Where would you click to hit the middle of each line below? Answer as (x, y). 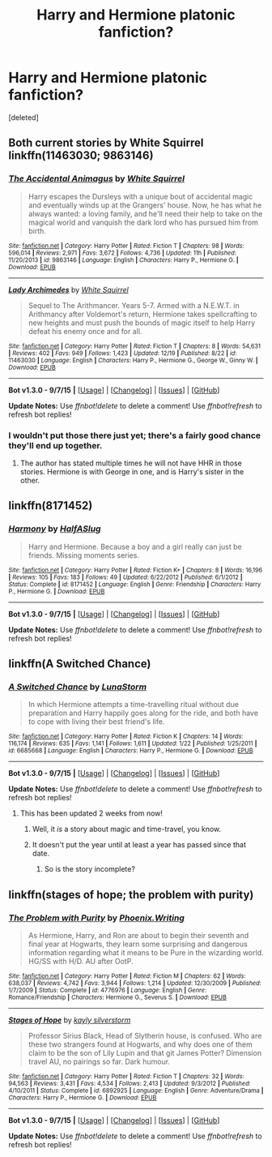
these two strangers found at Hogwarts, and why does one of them (140, 1044)
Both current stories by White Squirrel (106, 143)
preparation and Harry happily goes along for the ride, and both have (143, 713)
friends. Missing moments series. (84, 555)
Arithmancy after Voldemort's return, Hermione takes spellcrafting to (142, 314)
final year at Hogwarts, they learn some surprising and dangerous (138, 944)
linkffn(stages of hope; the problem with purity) (131, 895)
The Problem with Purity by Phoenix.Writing (96, 918)
